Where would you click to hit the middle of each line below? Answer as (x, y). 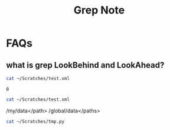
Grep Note (99, 10)
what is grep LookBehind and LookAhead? (85, 65)
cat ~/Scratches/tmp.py (35, 121)
